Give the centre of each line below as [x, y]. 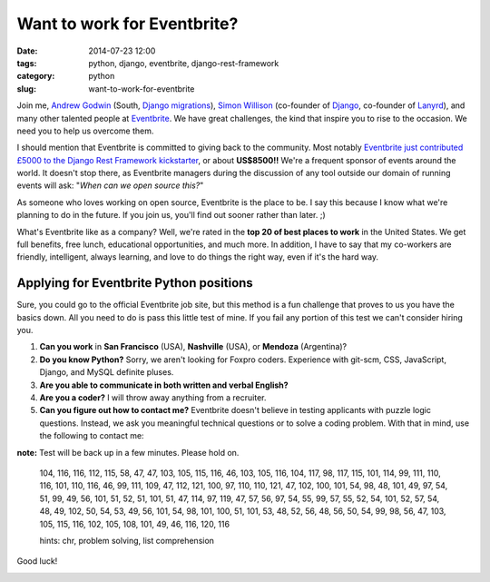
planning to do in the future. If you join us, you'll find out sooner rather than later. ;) [171, 215]
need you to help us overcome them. [85, 131]
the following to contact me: [92, 436]
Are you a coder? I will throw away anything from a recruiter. [153, 398]
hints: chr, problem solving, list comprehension [127, 540]
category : [36, 76]
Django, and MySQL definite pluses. [107, 372]
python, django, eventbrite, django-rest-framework [184, 63]
